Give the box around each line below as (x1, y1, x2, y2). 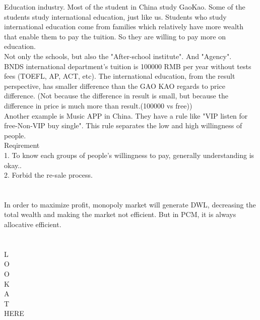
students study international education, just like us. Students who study (4, 11, 227, 22)
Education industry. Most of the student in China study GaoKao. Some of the (4, 2, 245, 12)
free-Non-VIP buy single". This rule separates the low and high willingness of (4, 120, 242, 131)
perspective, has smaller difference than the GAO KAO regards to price (4, 80, 225, 91)
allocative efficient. (4, 219, 61, 230)
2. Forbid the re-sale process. (4, 170, 93, 180)
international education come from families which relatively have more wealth (4, 21, 244, 32)
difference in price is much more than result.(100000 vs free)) (4, 100, 192, 111)
